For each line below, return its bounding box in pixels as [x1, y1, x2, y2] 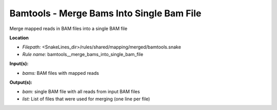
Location [9, 35, 29, 41]
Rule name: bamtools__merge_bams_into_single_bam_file [22, 51, 144, 57]
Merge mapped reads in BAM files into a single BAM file [9, 25, 128, 32]
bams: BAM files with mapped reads [22, 70, 100, 76]
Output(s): [9, 79, 33, 85]
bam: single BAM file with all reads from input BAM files [22, 89, 141, 95]
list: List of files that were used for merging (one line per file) [22, 96, 150, 102]
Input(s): [9, 61, 29, 67]
